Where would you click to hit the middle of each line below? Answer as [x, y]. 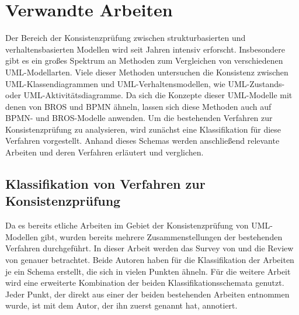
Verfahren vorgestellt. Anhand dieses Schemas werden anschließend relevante [142, 141]
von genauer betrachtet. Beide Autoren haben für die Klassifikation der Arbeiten [150, 260]
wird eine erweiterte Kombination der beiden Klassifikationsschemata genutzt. [145, 283]
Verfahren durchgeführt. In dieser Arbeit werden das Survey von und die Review [149, 248]
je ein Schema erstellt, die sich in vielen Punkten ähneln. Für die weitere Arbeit [148, 271]
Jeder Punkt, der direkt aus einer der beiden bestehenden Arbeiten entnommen [147, 294]
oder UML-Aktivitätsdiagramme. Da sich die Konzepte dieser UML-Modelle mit [149, 95]
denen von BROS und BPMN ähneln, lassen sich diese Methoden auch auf [138, 106]
